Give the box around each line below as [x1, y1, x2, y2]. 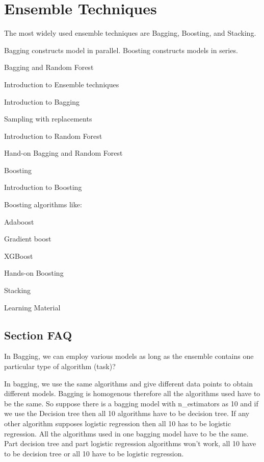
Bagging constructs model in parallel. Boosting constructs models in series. [4, 44, 238, 55]
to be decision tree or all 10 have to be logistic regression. [4, 448, 184, 458]
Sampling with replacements [4, 113, 92, 124]
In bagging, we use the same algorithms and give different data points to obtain [4, 378, 253, 388]
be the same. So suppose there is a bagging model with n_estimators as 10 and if [4, 398, 258, 408]
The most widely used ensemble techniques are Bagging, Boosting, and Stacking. [4, 28, 256, 38]
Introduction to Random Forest [4, 130, 102, 141]
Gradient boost [4, 233, 51, 244]
